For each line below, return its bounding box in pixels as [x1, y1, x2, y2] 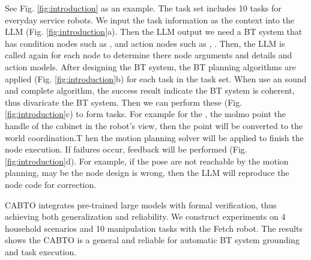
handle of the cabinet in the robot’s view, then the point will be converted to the [5, 119, 303, 132]
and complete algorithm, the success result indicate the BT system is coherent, [5, 84, 295, 97]
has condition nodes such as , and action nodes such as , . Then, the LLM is [5, 37, 285, 49]
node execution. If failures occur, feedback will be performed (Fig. [5, 143, 247, 156]
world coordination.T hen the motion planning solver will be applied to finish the [5, 131, 304, 144]
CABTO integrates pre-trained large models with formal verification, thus [5, 198, 277, 211]
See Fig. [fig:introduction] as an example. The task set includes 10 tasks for [5, 2, 282, 14]
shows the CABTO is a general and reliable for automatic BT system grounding [5, 234, 300, 246]
